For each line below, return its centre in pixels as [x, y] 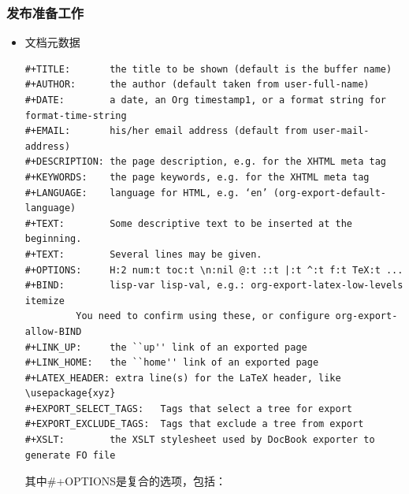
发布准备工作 [45, 12]
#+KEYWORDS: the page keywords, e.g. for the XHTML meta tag [197, 177]
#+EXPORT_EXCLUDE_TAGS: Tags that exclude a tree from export [194, 424]
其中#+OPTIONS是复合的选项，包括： [126, 481]
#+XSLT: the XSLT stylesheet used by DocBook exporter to [200, 440]
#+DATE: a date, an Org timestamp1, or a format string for [205, 100]
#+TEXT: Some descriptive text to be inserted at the [189, 223]
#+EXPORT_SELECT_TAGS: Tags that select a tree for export [189, 409]
